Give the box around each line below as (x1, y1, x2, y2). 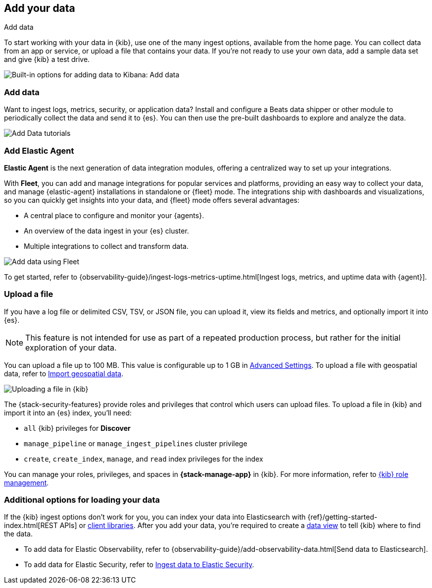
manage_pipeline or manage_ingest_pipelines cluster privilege (24, 439, 247, 448)
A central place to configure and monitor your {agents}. (24, 211, 204, 220)
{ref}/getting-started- (307, 513, 378, 522)
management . (4, 478, 49, 487)
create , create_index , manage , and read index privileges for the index (24, 454, 263, 463)
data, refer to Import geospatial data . (4, 369, 124, 378)
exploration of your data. (25, 342, 117, 353)
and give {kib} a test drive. (4, 55, 90, 64)
